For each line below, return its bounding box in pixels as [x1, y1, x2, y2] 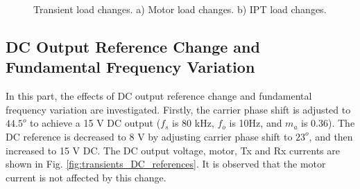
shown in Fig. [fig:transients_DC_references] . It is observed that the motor [6, 156, 326, 171]
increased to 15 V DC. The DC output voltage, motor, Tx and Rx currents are [6, 143, 340, 157]
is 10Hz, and [229, 116, 282, 130]
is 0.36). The [301, 116, 355, 130]
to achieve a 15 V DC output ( [30, 116, 161, 130]
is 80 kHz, [172, 116, 214, 130]
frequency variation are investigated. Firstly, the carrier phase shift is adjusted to [6, 102, 351, 116]
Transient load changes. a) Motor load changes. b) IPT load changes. [33, 2, 327, 16]
